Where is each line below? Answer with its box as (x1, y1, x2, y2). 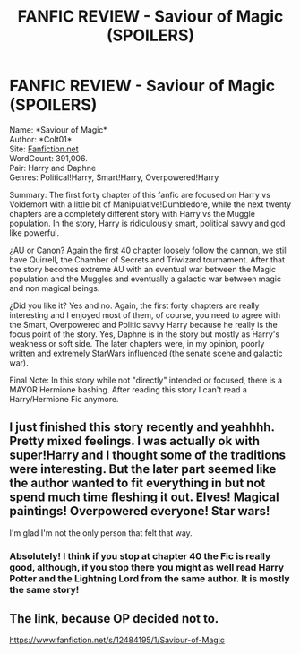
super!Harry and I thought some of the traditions (9, 448, 287, 463)
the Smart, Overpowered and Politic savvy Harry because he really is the (9, 319, 278, 330)
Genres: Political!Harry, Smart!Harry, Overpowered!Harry (9, 172, 219, 183)
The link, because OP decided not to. (9, 611, 219, 626)
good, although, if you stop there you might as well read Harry (9, 561, 285, 573)
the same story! (9, 583, 80, 596)
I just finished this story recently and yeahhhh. (9, 419, 275, 435)
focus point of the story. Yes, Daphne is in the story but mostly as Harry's (9, 329, 280, 340)
